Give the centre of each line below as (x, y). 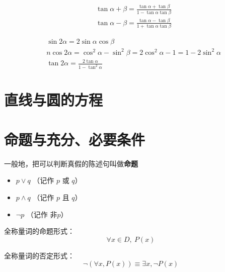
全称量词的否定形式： (39, 255)
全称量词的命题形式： (39, 231)
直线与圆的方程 (54, 100)
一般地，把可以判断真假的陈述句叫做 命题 (71, 163)
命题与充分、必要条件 (75, 139)
